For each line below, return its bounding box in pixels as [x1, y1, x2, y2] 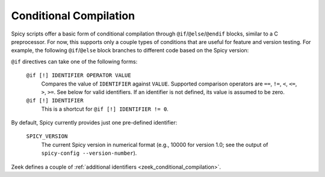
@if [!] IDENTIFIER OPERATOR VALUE [26, 72, 132, 79]
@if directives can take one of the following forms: [11, 58, 138, 65]
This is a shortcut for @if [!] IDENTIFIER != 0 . [41, 105, 169, 113]
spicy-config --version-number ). [41, 149, 137, 157]
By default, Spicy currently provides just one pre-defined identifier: [11, 119, 178, 126]
